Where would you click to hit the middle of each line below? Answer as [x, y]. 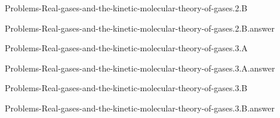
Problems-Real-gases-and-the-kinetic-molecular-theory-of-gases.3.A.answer [140, 68]
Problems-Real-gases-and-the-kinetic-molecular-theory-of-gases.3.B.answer [140, 108]
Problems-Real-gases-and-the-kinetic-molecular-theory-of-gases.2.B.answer [140, 28]
